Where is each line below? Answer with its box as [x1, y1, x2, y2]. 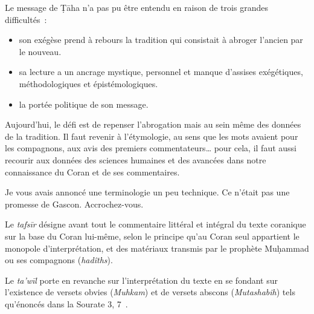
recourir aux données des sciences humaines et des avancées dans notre [5, 153, 266, 166]
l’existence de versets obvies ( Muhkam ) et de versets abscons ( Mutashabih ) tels [5, 286, 295, 298]
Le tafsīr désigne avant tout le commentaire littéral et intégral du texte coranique [5, 218, 306, 231]
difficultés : [5, 13, 47, 25]
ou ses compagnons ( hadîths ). [5, 253, 113, 266]
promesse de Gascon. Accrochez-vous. [5, 197, 144, 210]
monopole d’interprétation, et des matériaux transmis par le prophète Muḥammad [5, 241, 309, 254]
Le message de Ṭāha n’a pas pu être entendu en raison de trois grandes [5, 1, 268, 13]
